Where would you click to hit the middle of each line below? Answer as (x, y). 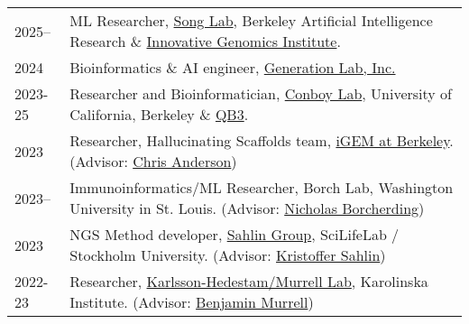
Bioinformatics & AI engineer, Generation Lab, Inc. (233, 67)
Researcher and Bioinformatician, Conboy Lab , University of (261, 93)
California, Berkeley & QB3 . (159, 114)
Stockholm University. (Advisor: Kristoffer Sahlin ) (228, 255)
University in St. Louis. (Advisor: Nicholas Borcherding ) (247, 208)
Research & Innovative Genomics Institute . (205, 41)
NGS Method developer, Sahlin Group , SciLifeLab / (234, 234)
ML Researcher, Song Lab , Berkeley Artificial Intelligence (251, 20)
